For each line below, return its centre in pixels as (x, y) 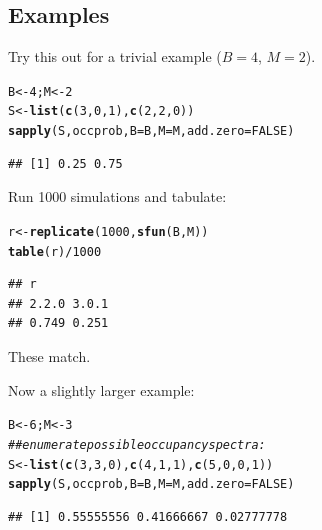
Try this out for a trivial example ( (115, 56)
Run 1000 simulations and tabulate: (117, 196)
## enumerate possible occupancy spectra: (137, 444)
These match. (49, 356)
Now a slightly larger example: (101, 389)
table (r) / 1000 (55, 251)
